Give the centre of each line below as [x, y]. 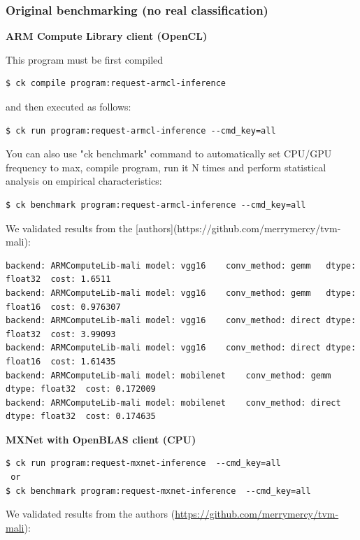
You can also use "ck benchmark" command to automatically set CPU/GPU [169, 154]
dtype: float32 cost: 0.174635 [81, 417]
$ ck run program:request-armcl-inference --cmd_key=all [141, 130]
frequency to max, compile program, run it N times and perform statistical [166, 167]
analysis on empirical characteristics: [84, 181]
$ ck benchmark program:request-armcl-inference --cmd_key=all [156, 205]
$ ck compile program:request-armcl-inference [116, 84]
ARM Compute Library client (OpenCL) [107, 36]
